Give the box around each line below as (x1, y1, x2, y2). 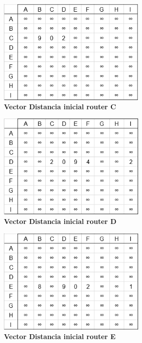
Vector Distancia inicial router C (4, 101, 116, 112)
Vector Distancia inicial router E (4, 331, 116, 342)
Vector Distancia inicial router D (4, 216, 117, 226)
